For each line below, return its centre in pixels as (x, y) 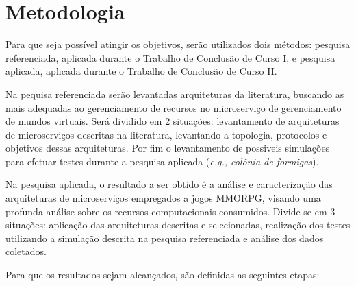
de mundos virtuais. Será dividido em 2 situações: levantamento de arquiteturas (173, 121)
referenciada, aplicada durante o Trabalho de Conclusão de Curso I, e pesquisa (170, 57)
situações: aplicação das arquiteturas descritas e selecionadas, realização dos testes (178, 225)
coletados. (26, 251)
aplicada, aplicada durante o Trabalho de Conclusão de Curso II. (141, 71)
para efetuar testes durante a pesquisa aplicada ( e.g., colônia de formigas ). (162, 161)
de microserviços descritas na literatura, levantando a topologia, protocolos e (166, 134)
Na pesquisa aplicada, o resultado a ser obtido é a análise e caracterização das (169, 184)
